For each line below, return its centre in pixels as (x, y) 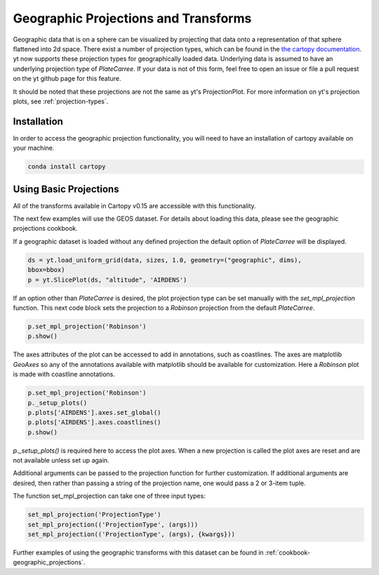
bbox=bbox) (46, 270)
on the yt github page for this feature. (67, 79)
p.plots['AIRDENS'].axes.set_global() (94, 412)
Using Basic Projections (66, 189)
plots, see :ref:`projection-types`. (61, 101)
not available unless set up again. (61, 460)
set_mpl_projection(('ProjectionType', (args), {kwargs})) (131, 534)
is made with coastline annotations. (64, 374)
